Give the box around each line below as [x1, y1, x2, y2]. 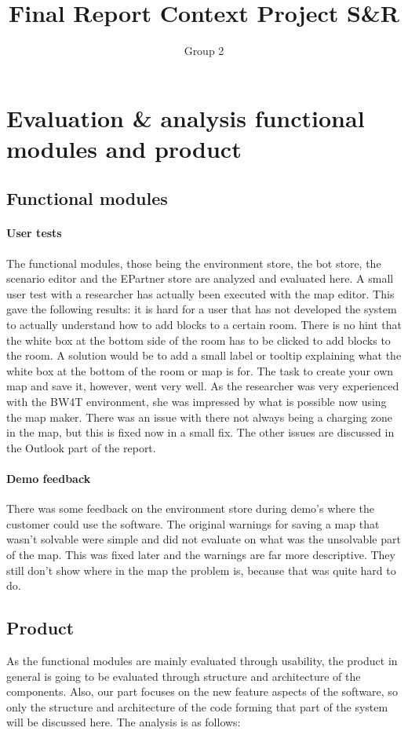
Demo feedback [6, 470, 91, 486]
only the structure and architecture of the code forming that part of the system [6, 698, 388, 715]
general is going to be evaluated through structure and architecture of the [6, 667, 361, 684]
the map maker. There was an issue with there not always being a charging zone [6, 408, 392, 425]
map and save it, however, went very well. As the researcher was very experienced [6, 378, 399, 394]
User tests [6, 225, 62, 241]
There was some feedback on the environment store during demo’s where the [6, 500, 375, 517]
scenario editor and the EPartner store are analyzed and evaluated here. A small [6, 270, 394, 287]
